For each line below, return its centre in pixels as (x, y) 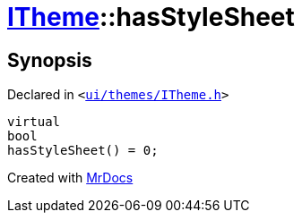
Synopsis (50, 60)
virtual (34, 122)
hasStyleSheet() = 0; (83, 151)
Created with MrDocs (70, 178)
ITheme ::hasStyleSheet (151, 17)
